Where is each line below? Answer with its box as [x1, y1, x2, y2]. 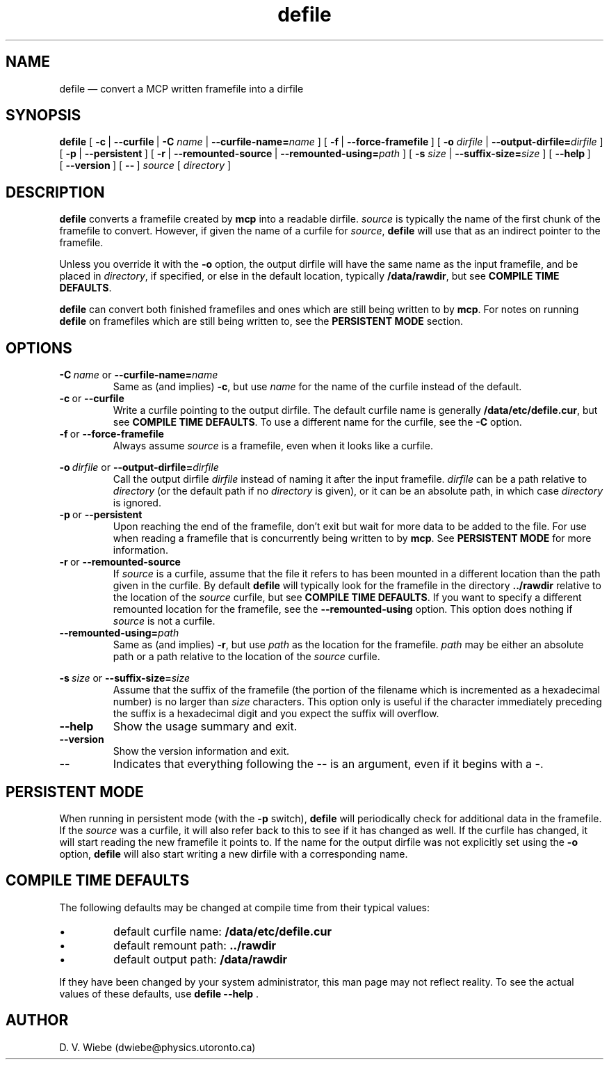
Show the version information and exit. [113, 745, 290, 758]
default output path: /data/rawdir [113, 952, 288, 966]
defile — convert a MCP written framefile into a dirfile [59, 82, 304, 95]
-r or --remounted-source [59, 556, 181, 568]
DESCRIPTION [6, 183, 105, 201]
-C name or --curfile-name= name [59, 369, 218, 381]
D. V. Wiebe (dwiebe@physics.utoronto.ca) [59, 1041, 256, 1053]
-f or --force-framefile [59, 428, 164, 440]
